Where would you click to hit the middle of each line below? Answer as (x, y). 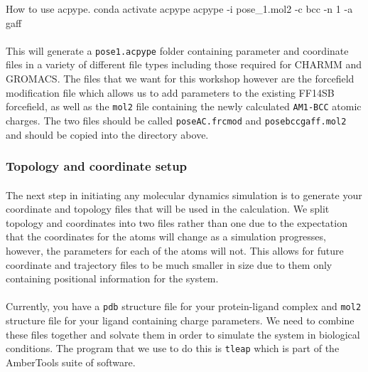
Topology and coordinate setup (97, 166)
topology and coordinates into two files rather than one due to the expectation (177, 222)
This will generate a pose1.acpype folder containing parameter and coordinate (177, 50)
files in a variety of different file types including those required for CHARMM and (184, 64)
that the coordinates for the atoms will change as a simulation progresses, (166, 237)
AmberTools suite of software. (71, 362)
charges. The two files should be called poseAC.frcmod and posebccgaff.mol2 (176, 120)
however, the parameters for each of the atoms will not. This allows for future (175, 250)
